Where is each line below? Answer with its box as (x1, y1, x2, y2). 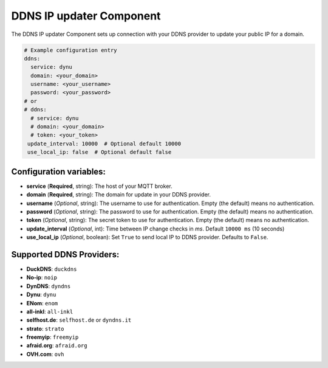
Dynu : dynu (26, 291, 56, 298)
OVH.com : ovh (26, 350, 64, 358)
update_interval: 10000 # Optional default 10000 (27, 140, 182, 147)
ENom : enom (26, 299, 58, 307)
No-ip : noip (26, 274, 58, 281)
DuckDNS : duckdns (26, 265, 77, 273)
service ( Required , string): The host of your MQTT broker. (26, 182, 173, 190)
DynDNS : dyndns (26, 282, 71, 290)
